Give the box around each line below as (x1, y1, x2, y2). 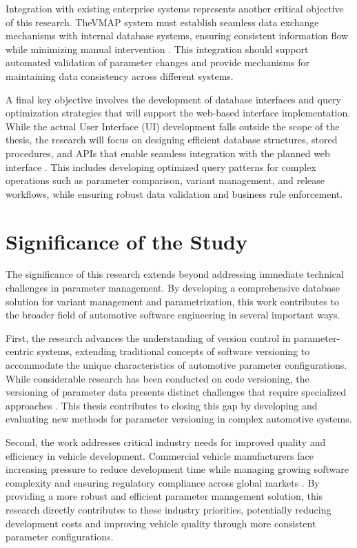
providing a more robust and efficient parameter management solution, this (6, 489, 323, 503)
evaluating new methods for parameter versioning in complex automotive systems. (6, 412, 352, 426)
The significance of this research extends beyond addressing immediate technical (6, 267, 344, 281)
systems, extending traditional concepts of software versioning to (37, 344, 310, 358)
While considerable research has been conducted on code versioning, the (6, 371, 309, 385)
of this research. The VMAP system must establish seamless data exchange (6, 14, 319, 29)
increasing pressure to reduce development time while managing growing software (6, 462, 349, 476)
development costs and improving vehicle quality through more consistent (6, 516, 316, 530)
